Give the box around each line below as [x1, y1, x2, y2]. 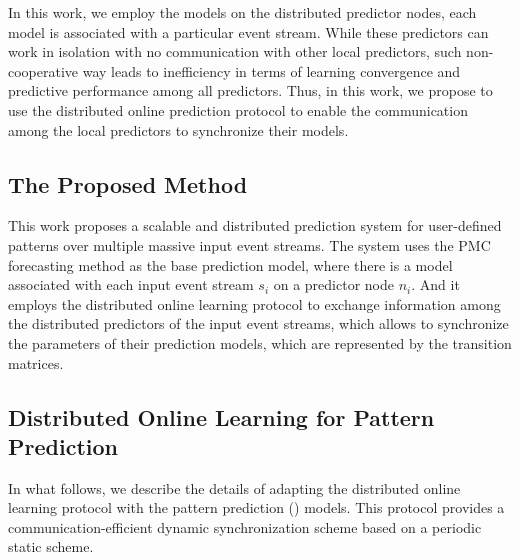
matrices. [8, 352, 64, 373]
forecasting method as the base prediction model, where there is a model [8, 254, 453, 275]
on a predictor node [273, 274, 394, 295]
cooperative [8, 60, 79, 81]
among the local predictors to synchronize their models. [8, 119, 349, 140]
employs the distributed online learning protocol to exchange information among [8, 293, 501, 314]
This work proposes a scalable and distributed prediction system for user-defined [8, 215, 502, 236]
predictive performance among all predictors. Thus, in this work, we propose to [8, 80, 493, 101]
